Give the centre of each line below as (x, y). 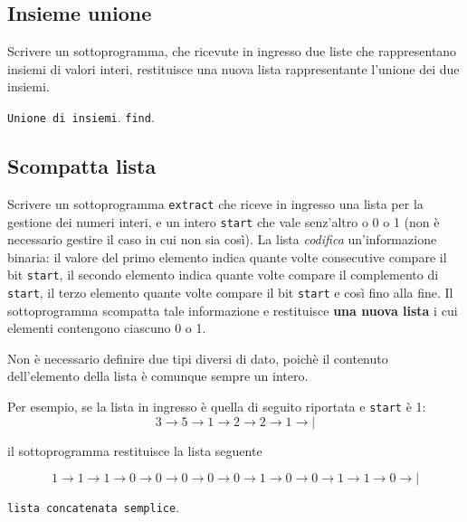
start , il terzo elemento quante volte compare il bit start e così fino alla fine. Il (230, 292)
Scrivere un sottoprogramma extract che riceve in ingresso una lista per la (215, 203)
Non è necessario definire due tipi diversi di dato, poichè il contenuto (198, 358)
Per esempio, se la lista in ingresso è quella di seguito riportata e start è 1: (217, 407)
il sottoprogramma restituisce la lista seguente (135, 450)
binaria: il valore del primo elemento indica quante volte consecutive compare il (227, 256)
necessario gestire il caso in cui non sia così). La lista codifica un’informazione (222, 239)
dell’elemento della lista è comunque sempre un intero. (158, 376)
